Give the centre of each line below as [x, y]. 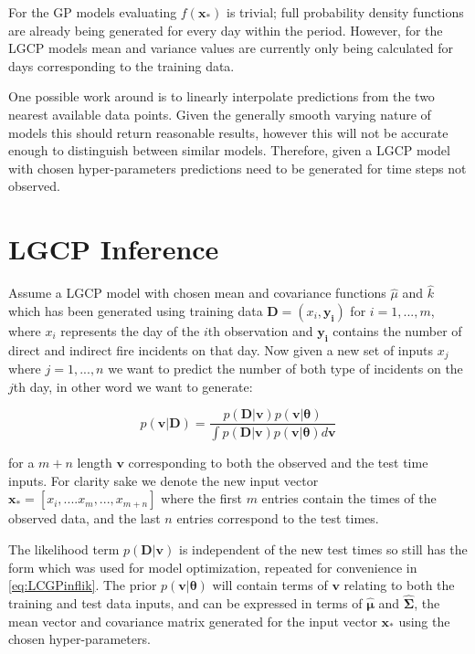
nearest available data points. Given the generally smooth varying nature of [220, 114]
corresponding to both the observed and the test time [278, 463]
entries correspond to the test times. [278, 518]
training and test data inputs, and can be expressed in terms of [185, 603]
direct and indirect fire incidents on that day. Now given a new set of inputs [221, 349]
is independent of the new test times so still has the [323, 549]
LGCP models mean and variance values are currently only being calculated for [231, 48]
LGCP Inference [114, 249]
